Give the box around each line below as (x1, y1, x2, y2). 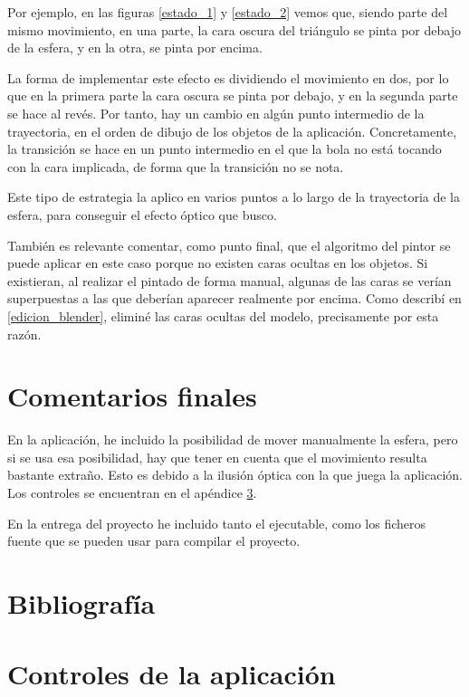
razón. (7, 324, 42, 343)
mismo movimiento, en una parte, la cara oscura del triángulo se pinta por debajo (7, 20, 461, 39)
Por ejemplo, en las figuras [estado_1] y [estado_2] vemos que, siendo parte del (7, 3, 448, 21)
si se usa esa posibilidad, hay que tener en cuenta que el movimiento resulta (7, 447, 427, 466)
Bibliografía (7, 584, 156, 621)
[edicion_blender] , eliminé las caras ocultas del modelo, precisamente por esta (7, 306, 439, 325)
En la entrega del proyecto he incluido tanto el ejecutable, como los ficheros (7, 513, 426, 532)
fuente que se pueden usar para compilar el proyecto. (7, 531, 301, 550)
